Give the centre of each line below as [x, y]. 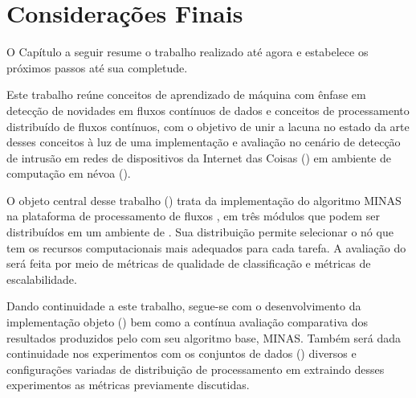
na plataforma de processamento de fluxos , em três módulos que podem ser [193, 216]
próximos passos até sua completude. [97, 67]
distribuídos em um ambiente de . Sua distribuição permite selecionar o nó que [200, 232]
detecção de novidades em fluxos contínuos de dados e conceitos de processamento [208, 110]
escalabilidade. [42, 279]
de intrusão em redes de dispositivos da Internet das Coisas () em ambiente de [199, 157]
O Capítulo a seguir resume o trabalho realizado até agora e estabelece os [188, 52]
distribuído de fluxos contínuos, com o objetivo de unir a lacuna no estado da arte [208, 126]
